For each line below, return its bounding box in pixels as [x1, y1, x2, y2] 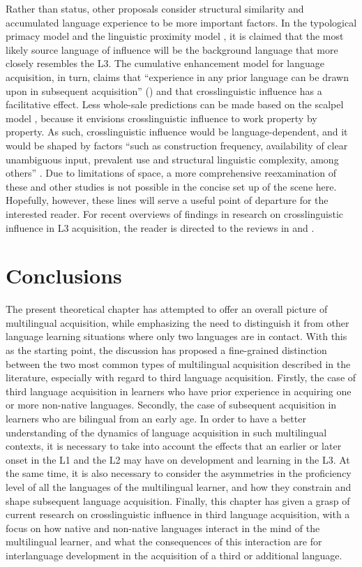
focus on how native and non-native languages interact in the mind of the [6, 520, 320, 535]
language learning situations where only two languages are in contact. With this [6, 329, 347, 344]
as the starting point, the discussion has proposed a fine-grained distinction [6, 343, 327, 357]
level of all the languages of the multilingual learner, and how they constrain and [6, 479, 352, 494]
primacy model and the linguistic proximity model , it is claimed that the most [6, 29, 344, 43]
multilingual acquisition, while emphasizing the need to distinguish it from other [6, 315, 349, 330]
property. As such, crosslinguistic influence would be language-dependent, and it [6, 124, 348, 139]
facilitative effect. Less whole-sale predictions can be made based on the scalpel [6, 97, 344, 112]
